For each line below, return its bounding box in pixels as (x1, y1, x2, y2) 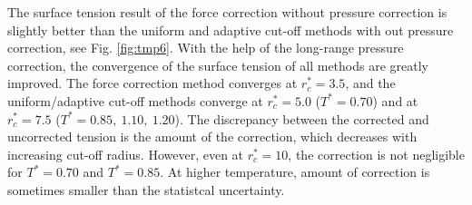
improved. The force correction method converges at (7, 73, 298, 93)
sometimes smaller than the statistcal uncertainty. (7, 180, 285, 199)
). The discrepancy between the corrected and (174, 109, 429, 128)
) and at (372, 91, 418, 110)
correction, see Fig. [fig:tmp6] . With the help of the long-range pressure (7, 38, 404, 57)
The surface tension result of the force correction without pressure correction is (7, 3, 447, 21)
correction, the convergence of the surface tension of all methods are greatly (7, 55, 428, 74)
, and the (345, 73, 396, 93)
